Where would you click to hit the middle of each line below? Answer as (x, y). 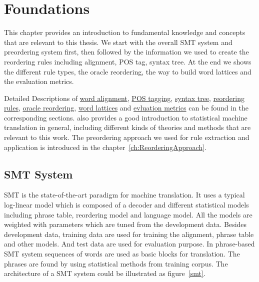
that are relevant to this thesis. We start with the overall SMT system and (118, 42)
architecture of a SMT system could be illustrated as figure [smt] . (105, 273)
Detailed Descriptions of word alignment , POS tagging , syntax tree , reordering (124, 98)
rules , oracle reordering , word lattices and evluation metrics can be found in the (126, 108)
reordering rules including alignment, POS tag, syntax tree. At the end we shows (128, 61)
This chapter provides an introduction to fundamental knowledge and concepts (125, 32)
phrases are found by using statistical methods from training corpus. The (116, 263)
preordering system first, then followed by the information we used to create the (126, 52)
